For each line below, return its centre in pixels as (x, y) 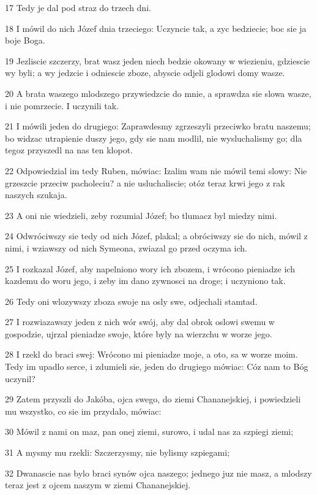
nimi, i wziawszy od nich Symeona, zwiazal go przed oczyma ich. (126, 247)
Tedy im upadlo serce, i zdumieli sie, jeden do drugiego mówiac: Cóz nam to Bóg (157, 366)
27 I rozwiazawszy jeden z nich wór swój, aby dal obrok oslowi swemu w (140, 322)
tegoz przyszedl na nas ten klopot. (69, 150)
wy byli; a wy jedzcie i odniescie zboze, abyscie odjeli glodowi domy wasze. (145, 73)
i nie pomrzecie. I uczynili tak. (62, 105)
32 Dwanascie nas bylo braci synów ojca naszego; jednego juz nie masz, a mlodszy (158, 473)
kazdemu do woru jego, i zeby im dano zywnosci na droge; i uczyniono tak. (145, 281)
